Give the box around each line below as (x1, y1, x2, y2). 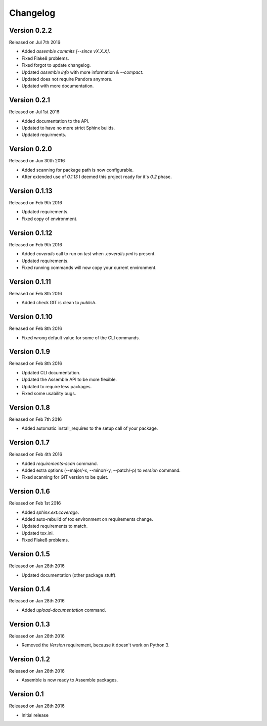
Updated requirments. (21, 132, 67, 138)
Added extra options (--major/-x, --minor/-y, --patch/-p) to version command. (21, 467, 180, 473)
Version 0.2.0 (9, 145, 52, 153)
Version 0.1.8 (9, 403, 50, 411)
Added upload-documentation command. (21, 607, 106, 613)
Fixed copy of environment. (21, 216, 78, 222)
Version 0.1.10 (9, 313, 53, 321)
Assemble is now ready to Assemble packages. (21, 677, 118, 683)
